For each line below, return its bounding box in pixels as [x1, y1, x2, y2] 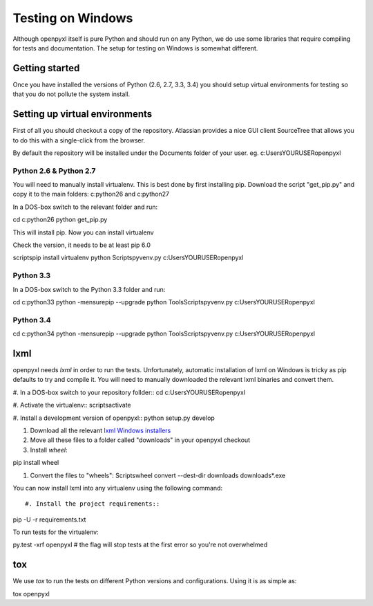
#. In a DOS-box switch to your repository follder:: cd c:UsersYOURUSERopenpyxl [12, 388, 245, 396]
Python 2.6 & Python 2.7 [12, 166, 96, 176]
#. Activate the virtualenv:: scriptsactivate [12, 401, 131, 410]
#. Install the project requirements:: [25, 500, 160, 508]
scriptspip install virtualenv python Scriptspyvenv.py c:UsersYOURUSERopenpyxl [12, 253, 244, 262]
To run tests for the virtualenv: [12, 528, 99, 536]
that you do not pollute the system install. [12, 90, 131, 98]
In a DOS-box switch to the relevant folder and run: [12, 203, 158, 211]
